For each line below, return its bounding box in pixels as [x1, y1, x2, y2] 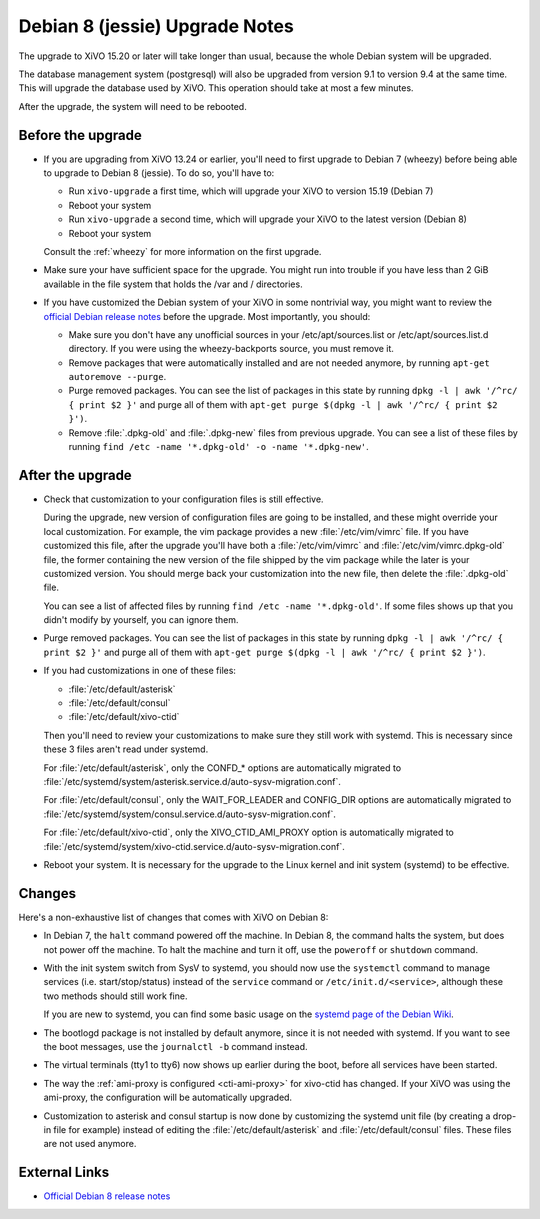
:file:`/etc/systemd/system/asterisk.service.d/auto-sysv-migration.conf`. [43, 775, 342, 787]
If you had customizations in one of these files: [43, 665, 237, 677]
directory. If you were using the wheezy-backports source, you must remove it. [68, 343, 395, 355]
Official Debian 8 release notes [43, 1190, 171, 1202]
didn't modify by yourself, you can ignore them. [43, 614, 239, 626]
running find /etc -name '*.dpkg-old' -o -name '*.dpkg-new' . [68, 441, 369, 453]
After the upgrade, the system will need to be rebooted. [18, 100, 247, 112]
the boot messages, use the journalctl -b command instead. [43, 1040, 309, 1052]
